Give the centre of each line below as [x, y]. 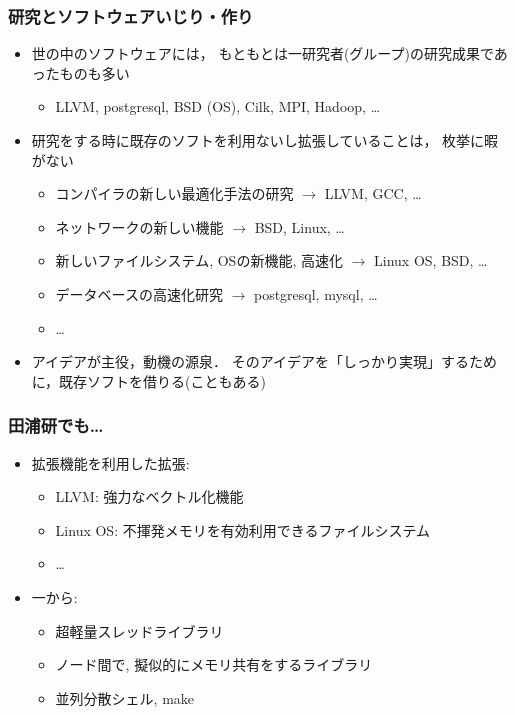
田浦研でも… [56, 425]
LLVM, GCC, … [373, 193]
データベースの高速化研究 [139, 293]
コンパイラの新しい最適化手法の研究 [174, 193]
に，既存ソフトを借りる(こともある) [148, 380]
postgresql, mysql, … [315, 293]
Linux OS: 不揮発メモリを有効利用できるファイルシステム [242, 529]
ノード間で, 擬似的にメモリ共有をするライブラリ [214, 664]
